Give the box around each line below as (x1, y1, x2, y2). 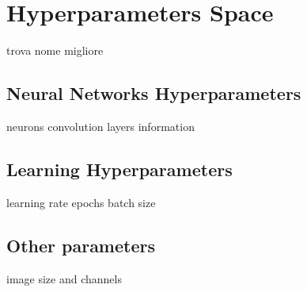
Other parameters (6, 232, 155, 257)
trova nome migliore (6, 42, 104, 59)
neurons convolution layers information (6, 117, 195, 134)
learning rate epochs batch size (6, 194, 156, 210)
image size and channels (6, 270, 122, 286)
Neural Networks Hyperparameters (6, 81, 301, 106)
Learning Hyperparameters (6, 156, 233, 181)
